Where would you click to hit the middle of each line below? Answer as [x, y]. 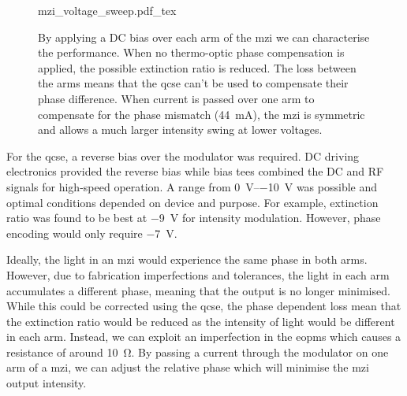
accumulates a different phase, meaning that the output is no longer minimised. [198, 290]
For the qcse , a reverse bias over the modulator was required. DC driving [183, 155]
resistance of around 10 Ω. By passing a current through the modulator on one [198, 352]
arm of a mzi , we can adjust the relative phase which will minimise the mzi [188, 367]
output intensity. [47, 383]
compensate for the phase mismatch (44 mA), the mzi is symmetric [202, 114]
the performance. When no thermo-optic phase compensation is [191, 52]
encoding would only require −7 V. [92, 233]
